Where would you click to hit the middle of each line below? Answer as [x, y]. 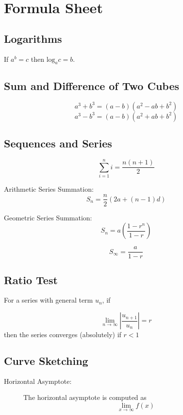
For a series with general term [49, 300]
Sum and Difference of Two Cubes [92, 85]
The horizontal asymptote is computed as [85, 397]
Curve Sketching [46, 361]
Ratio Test [31, 280]
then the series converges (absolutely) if [63, 334]
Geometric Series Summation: [48, 217]
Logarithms [33, 38]
